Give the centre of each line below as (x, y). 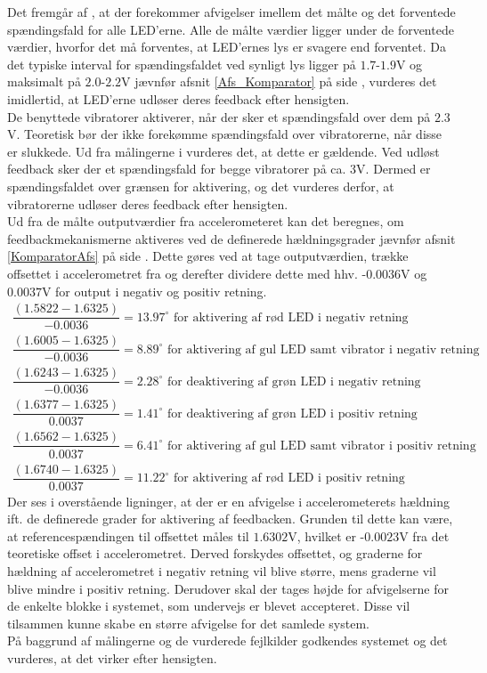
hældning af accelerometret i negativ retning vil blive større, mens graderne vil (222, 571)
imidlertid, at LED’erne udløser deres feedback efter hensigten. (179, 98)
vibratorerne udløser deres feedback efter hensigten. (148, 203)
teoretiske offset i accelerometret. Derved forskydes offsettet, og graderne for (215, 553)
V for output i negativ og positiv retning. (154, 291)
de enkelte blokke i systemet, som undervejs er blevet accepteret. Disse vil (209, 606)
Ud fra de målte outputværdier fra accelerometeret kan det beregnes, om (206, 221)
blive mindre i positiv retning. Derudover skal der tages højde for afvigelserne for (228, 588)
